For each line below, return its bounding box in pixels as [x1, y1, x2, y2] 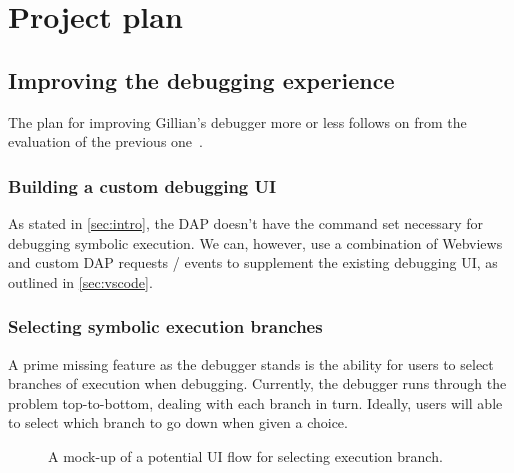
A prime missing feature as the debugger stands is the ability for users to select [8, 353, 494, 374]
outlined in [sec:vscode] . [8, 271, 153, 292]
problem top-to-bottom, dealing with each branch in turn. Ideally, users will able [8, 392, 503, 413]
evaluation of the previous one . [8, 131, 203, 152]
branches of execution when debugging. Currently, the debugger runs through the [8, 373, 507, 394]
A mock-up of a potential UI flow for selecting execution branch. [48, 445, 443, 466]
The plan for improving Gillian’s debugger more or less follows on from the [8, 111, 467, 132]
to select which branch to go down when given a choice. [8, 412, 348, 433]
